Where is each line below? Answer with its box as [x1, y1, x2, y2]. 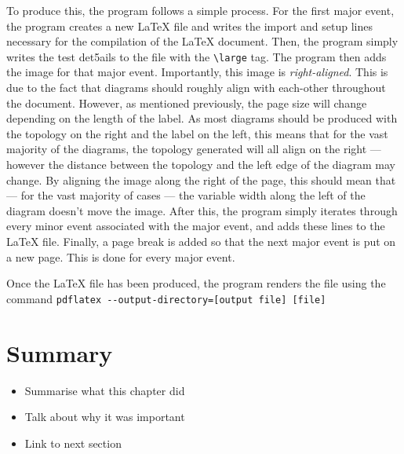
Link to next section [24, 434, 122, 451]
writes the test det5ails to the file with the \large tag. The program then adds [6, 48, 387, 64]
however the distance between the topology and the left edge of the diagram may [6, 156, 395, 172]
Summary [6, 336, 113, 368]
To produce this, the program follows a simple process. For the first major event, [6, 2, 395, 18]
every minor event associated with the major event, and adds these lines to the [6, 218, 385, 234]
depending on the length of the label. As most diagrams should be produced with [6, 110, 398, 126]
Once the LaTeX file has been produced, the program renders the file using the [6, 275, 386, 291]
